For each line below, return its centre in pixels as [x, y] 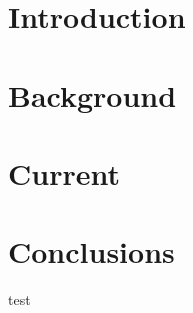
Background [92, 94]
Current [64, 172]
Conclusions [91, 251]
